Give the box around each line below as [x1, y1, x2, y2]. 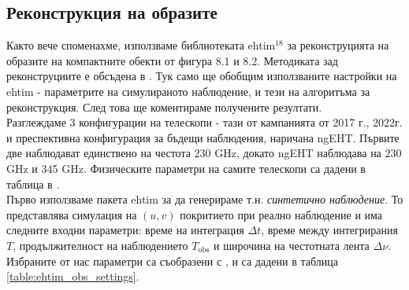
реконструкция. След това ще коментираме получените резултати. [6, 98, 322, 115]
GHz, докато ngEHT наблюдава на [214, 145, 381, 161]
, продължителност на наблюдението [13, 237, 188, 253]
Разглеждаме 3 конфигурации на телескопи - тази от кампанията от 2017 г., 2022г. [6, 114, 403, 130]
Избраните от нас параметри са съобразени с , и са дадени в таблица [6, 252, 338, 269]
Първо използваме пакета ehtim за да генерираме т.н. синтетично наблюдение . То [6, 191, 403, 207]
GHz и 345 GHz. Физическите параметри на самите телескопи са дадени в [6, 160, 366, 176]
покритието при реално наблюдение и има [180, 206, 383, 222]
